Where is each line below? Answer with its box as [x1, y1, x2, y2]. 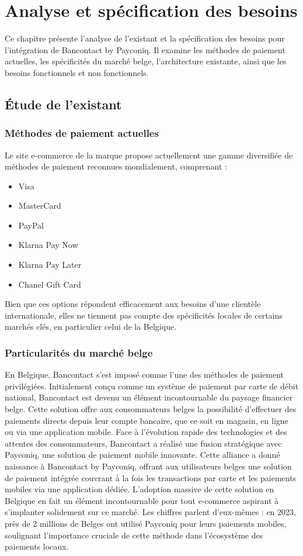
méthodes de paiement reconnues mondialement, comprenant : [5, 160, 227, 172]
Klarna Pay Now [18, 239, 78, 251]
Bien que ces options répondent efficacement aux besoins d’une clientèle [5, 298, 261, 310]
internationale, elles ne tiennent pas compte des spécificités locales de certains [5, 309, 283, 321]
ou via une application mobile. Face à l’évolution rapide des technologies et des [5, 426, 287, 438]
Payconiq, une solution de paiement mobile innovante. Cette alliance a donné [5, 448, 280, 461]
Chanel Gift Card [18, 278, 81, 290]
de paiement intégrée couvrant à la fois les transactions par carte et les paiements [5, 471, 297, 484]
